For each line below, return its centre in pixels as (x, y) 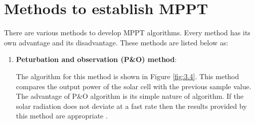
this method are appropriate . (62, 116)
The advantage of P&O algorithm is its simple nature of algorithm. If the (130, 96)
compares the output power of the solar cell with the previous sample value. (134, 86)
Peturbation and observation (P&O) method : (96, 59)
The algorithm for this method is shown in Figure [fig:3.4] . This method (127, 76)
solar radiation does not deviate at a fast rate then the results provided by (131, 106)
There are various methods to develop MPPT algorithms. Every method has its (127, 33)
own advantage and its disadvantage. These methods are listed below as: (116, 42)
